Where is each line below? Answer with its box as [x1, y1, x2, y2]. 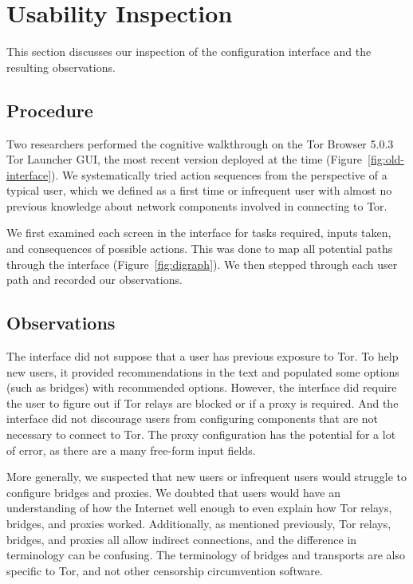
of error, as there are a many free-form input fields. [6, 441, 256, 458]
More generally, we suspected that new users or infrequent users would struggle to [6, 468, 407, 485]
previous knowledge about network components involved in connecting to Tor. [6, 197, 387, 214]
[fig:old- [368, 151, 404, 168]
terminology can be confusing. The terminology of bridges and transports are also [6, 547, 405, 563]
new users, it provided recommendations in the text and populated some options [6, 363, 399, 380]
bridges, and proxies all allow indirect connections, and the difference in [6, 531, 357, 547]
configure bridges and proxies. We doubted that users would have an [6, 483, 340, 500]
